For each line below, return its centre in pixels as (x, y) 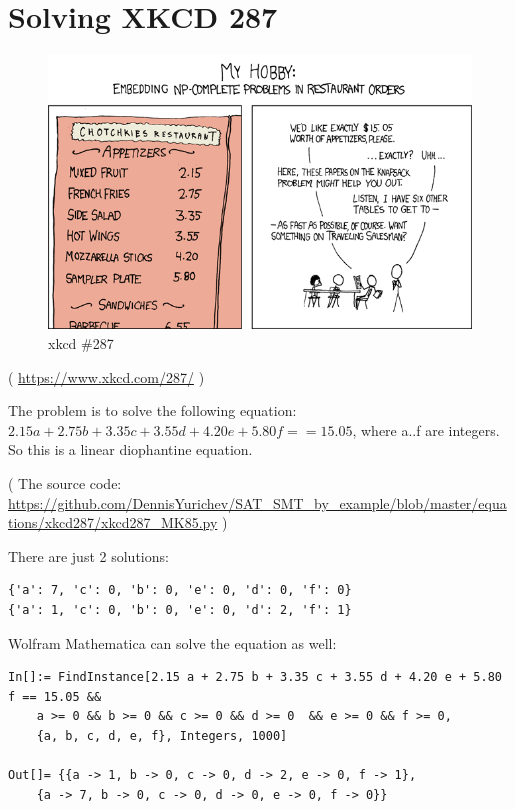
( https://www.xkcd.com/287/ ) (106, 376)
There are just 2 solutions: (88, 555)
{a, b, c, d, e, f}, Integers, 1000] (162, 735)
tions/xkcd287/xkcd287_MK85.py (113, 522)
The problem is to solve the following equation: (152, 410)
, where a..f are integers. (426, 429)
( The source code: (65, 482)
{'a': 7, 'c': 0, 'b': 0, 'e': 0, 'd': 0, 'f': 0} (180, 590)
